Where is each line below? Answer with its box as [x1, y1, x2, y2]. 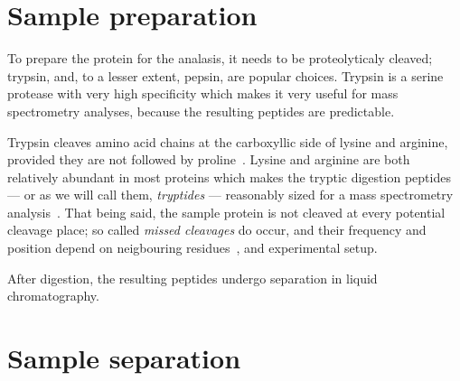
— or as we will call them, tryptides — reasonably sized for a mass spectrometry [7, 185, 454, 204]
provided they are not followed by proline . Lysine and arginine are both [7, 150, 410, 169]
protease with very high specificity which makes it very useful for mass [7, 84, 399, 103]
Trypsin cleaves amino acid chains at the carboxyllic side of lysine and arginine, [7, 132, 448, 151]
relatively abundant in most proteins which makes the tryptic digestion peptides [7, 167, 451, 186]
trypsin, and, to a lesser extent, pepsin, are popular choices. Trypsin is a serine [7, 66, 444, 85]
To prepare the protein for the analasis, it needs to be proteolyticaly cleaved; [7, 49, 433, 68]
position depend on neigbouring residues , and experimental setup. [7, 238, 378, 257]
